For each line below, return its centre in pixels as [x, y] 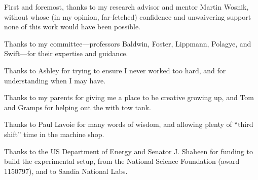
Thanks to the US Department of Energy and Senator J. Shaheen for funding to [128, 151]
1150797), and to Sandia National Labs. [66, 171]
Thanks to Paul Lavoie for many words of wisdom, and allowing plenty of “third [129, 124]
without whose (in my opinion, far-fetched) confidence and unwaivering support [128, 16]
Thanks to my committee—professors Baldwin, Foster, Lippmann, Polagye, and [128, 43]
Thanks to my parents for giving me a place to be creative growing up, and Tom [129, 97]
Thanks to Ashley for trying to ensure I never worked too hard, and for [115, 70]
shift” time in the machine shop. [54, 134]
